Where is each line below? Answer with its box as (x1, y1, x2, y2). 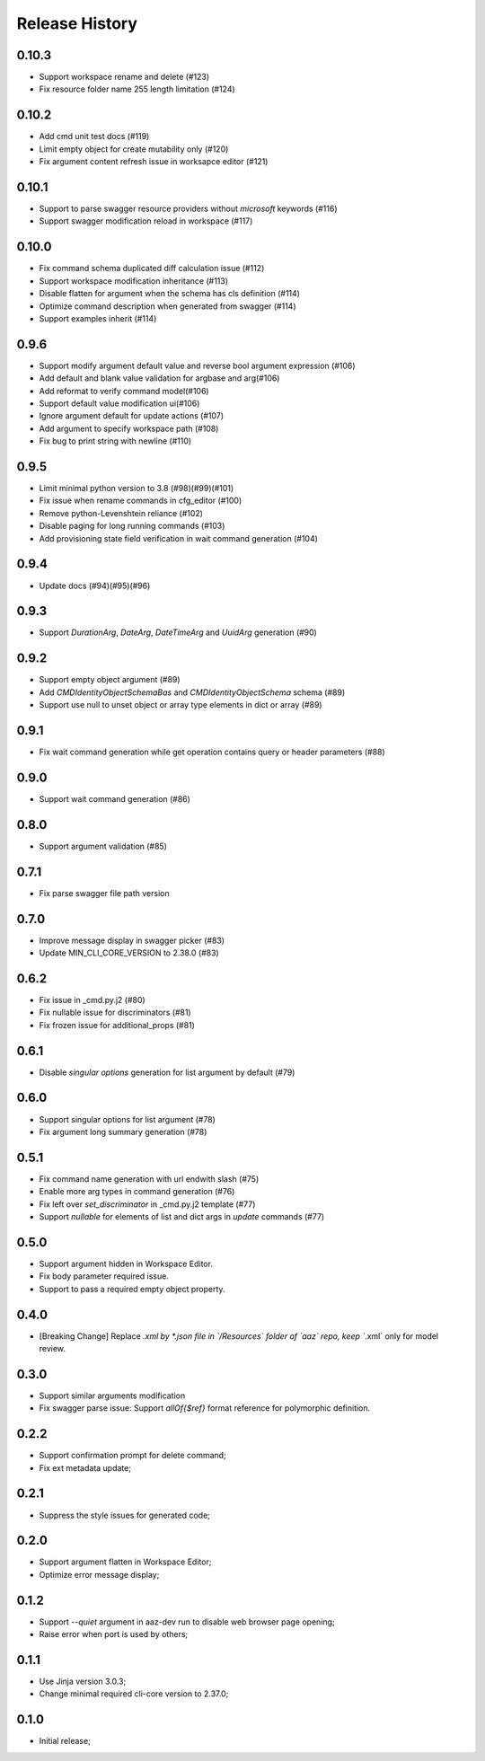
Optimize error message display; (39, 1569, 160, 1580)
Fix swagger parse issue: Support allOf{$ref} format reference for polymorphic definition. (39, 1403, 371, 1413)
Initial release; (39, 1736, 92, 1747)
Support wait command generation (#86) (39, 793, 190, 804)
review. (39, 1343, 66, 1353)
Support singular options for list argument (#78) (39, 1114, 216, 1124)
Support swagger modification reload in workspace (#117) (39, 216, 253, 226)
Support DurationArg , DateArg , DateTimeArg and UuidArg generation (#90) (39, 627, 318, 638)
